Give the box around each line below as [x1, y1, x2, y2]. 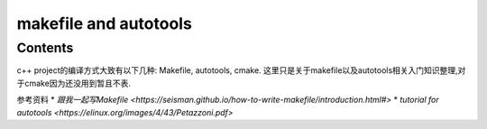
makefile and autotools [16, 14, 193, 33]
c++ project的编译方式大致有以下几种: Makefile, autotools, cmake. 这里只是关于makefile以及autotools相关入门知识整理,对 [16, 65, 466, 76]
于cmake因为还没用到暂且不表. [16, 78, 131, 88]
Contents [16, 40, 74, 56]
